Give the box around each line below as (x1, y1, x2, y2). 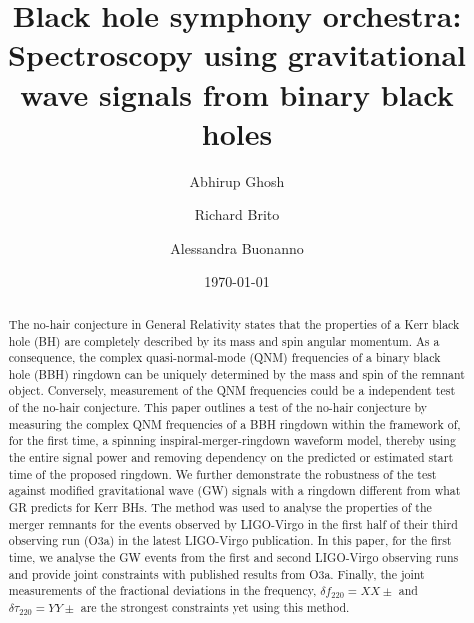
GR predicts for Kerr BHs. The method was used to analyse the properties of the (8, 499, 432, 516)
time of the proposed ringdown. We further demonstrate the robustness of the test (8, 465, 437, 482)
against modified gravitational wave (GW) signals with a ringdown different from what (8, 482, 461, 499)
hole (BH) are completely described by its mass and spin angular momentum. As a (8, 332, 440, 349)
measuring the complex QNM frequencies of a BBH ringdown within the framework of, (8, 415, 461, 432)
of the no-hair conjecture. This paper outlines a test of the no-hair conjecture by (8, 399, 427, 416)
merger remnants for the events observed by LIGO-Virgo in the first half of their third (8, 515, 458, 532)
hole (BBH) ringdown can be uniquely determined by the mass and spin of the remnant (8, 365, 465, 382)
